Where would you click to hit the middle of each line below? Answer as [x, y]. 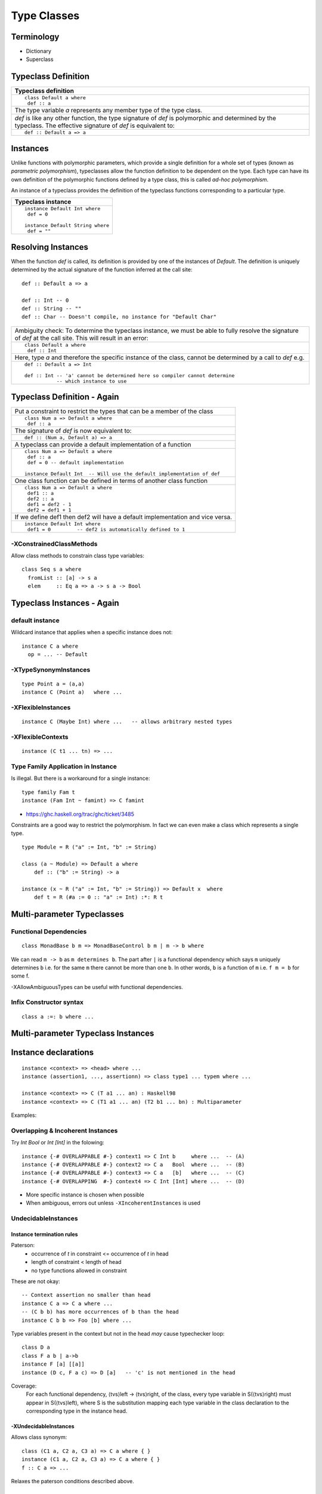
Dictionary [39, 51]
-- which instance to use [92, 381]
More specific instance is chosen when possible [85, 1195]
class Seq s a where [52, 570]
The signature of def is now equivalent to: [73, 431]
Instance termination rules [44, 1235]
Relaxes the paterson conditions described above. [72, 1481]
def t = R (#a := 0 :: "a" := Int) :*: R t [98, 897]
